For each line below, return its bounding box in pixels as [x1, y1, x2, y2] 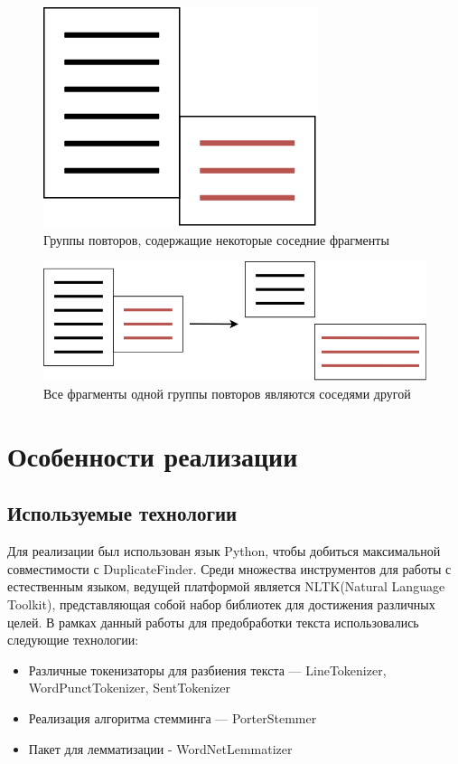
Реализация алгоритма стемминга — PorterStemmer [28, 708, 317, 727]
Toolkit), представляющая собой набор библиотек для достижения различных [7, 595, 435, 613]
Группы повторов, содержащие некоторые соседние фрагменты [43, 230, 389, 249]
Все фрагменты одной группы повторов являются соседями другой [43, 384, 411, 403]
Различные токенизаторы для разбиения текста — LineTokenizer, [28, 660, 387, 679]
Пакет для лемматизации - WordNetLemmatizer [28, 739, 293, 758]
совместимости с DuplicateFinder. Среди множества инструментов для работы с [7, 559, 452, 578]
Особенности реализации [7, 437, 298, 474]
